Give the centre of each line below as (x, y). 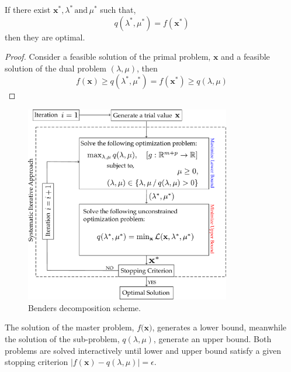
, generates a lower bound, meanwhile (219, 327)
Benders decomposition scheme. (84, 307)
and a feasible (245, 57)
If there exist (28, 9)
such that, (118, 9)
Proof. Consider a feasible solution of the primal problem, (108, 57)
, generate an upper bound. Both (212, 339)
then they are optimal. (45, 37)
